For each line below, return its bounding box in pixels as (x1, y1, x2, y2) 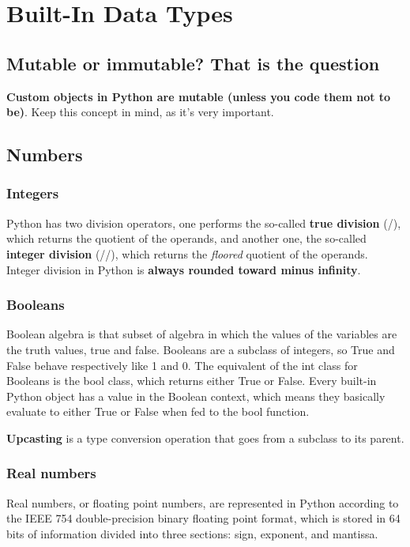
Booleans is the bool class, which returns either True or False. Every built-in (6, 372, 377, 389)
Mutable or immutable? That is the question (6, 51, 380, 75)
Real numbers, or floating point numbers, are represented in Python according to (6, 494, 399, 511)
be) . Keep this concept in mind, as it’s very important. (6, 104, 274, 120)
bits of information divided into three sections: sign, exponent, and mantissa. (6, 525, 378, 541)
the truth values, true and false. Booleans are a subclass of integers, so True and (6, 341, 395, 357)
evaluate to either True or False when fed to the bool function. (6, 403, 310, 420)
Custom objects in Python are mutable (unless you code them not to (6, 88, 391, 104)
